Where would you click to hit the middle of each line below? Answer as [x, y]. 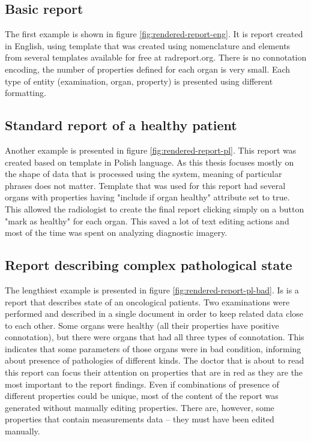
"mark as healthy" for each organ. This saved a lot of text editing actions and [147, 220]
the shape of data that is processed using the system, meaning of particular [143, 174]
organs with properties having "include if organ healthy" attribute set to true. [147, 197]
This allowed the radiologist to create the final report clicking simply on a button [155, 208]
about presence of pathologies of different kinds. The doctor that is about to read [155, 360]
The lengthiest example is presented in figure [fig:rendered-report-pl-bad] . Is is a [152, 289]
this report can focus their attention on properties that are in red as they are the [154, 372]
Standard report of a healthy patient [121, 125]
